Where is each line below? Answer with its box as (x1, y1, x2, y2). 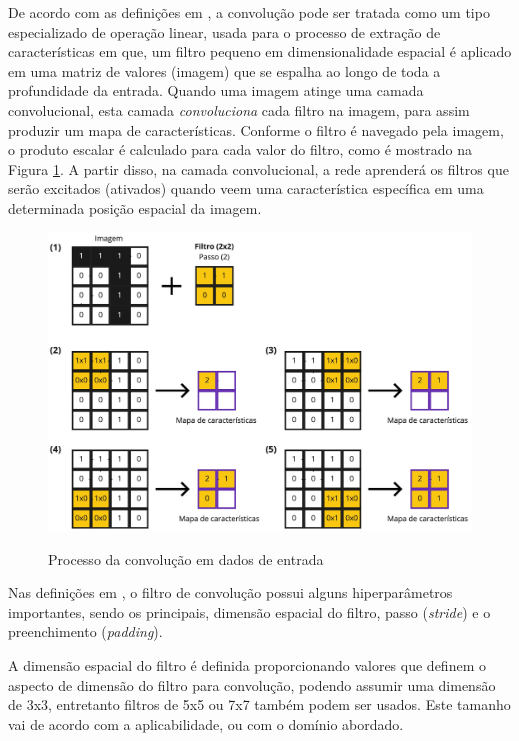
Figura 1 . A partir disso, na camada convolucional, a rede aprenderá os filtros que (8, 158, 509, 179)
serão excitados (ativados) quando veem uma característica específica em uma (8, 178, 484, 199)
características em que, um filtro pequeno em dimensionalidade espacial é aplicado (8, 41, 512, 62)
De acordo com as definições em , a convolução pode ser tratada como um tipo (8, 2, 490, 22)
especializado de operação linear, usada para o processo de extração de (8, 21, 441, 42)
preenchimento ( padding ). (8, 621, 163, 642)
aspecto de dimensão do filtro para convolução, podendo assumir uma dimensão (8, 674, 496, 695)
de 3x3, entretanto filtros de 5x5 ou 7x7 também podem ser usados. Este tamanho (8, 694, 511, 715)
